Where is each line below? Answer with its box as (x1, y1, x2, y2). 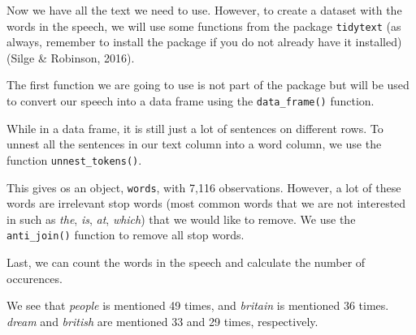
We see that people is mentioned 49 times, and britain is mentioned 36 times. (6, 297, 389, 314)
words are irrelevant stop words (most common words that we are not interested (6, 195, 406, 212)
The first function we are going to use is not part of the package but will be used (6, 76, 409, 93)
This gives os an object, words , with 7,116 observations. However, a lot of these (6, 178, 401, 195)
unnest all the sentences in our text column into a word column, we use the (6, 135, 382, 152)
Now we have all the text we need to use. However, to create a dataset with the (6, 2, 402, 18)
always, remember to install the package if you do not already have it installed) (6, 33, 402, 50)
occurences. (6, 269, 63, 286)
